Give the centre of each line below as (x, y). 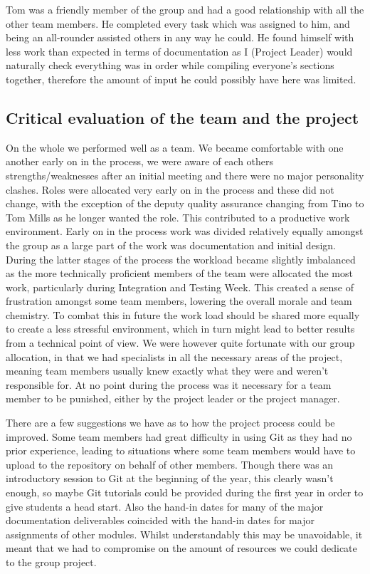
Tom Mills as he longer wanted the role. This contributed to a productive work (178, 217)
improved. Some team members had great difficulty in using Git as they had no (179, 436)
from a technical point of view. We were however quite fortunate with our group (180, 343)
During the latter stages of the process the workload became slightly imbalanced (181, 259)
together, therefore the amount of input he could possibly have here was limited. (181, 79)
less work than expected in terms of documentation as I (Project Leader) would (179, 51)
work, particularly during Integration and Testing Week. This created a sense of (180, 287)
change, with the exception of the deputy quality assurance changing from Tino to (185, 203)
